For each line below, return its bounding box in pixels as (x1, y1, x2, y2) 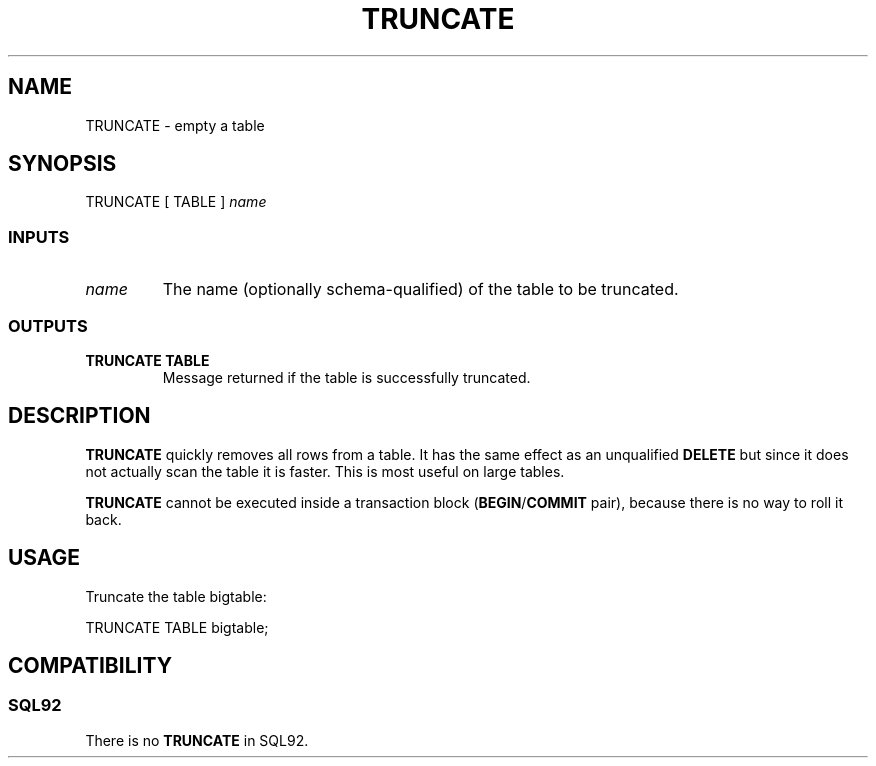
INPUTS (8, 226, 70, 247)
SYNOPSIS (8, 151, 117, 177)
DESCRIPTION (8, 403, 151, 429)
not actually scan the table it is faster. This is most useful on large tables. (85, 462, 565, 480)
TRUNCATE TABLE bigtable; (85, 618, 269, 636)
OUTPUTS (8, 315, 88, 336)
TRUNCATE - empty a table (85, 116, 265, 134)
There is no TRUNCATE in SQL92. (85, 731, 309, 749)
